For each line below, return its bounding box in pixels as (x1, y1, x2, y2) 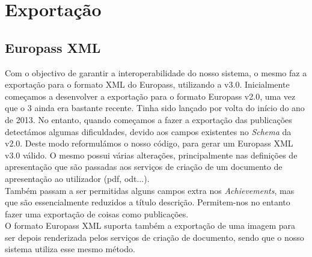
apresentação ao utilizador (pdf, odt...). (5, 172, 150, 184)
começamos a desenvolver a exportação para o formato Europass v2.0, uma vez (5, 89, 296, 102)
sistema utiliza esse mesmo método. (5, 243, 135, 255)
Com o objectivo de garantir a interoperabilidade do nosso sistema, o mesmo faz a (5, 66, 307, 79)
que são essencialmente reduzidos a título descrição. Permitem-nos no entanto (5, 196, 290, 208)
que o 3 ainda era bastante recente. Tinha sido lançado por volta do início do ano (5, 101, 305, 114)
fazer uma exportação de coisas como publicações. (5, 207, 189, 220)
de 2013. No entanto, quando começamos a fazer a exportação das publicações (5, 113, 292, 125)
